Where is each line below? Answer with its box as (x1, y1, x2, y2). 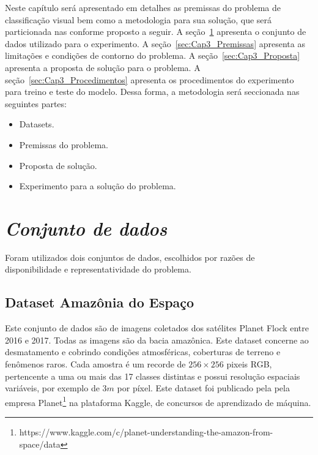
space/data (19, 437, 61, 450)
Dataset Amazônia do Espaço (5, 293, 194, 312)
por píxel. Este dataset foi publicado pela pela (117, 382, 290, 394)
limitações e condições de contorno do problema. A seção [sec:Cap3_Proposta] (5, 49, 300, 62)
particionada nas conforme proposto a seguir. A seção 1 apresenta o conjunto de (5, 25, 306, 38)
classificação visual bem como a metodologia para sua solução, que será (5, 13, 272, 26)
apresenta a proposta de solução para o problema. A (5, 61, 201, 73)
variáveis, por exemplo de (5, 382, 100, 394)
